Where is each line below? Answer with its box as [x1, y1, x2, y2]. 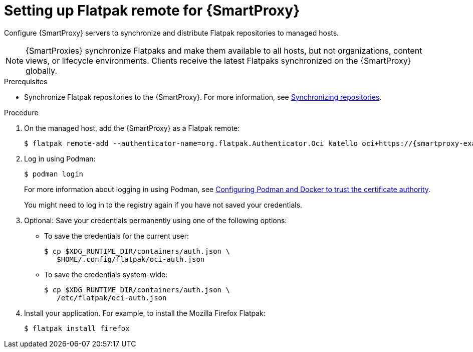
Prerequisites [4, 77, 48, 86]
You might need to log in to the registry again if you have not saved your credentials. [24, 200, 303, 209]
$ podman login [24, 169, 84, 178]
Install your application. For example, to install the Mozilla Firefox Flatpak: [24, 308, 266, 317]
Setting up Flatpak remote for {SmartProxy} [4, 2, 300, 19]
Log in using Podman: [24, 154, 96, 163]
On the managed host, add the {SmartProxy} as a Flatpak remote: [24, 123, 240, 132]
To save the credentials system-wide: [44, 270, 168, 279]
